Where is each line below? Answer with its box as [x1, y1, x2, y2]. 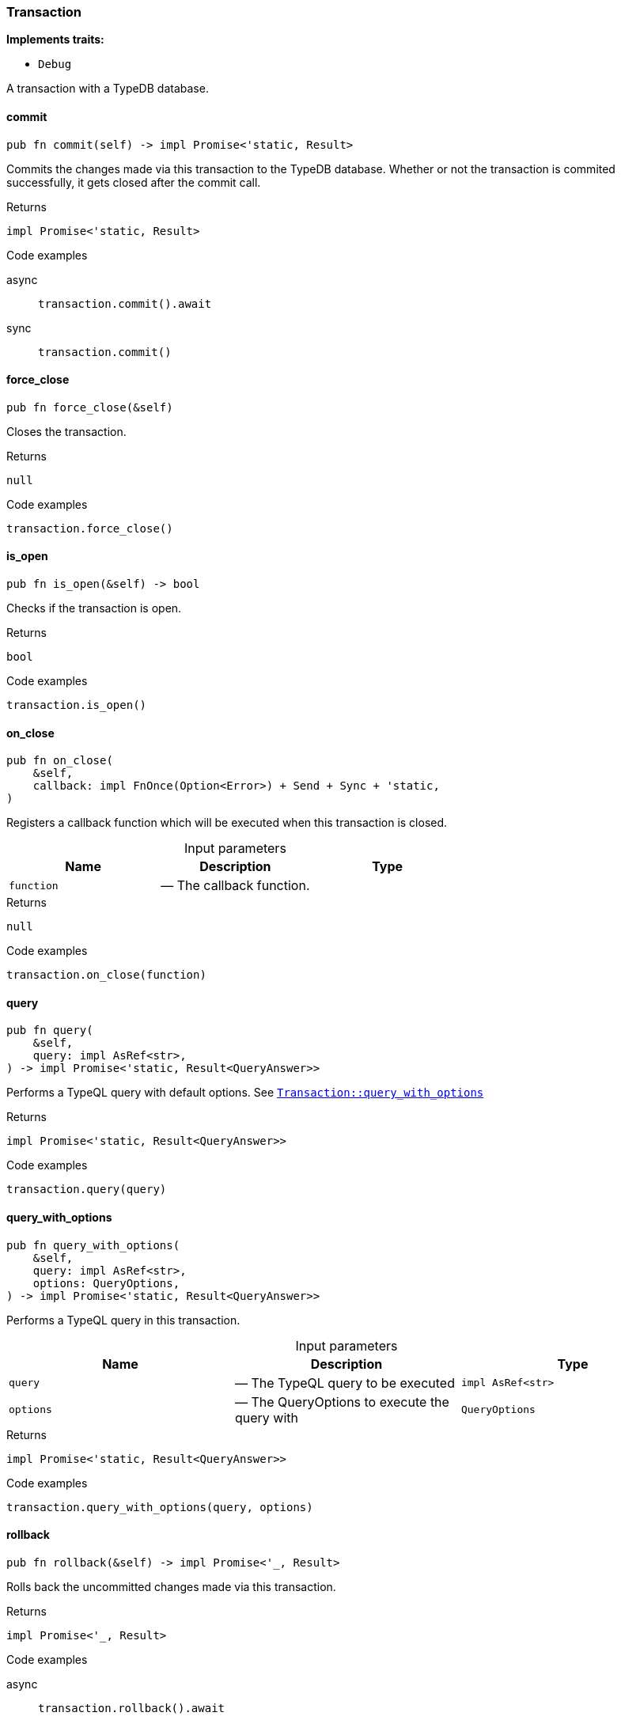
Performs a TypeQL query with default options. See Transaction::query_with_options [6, 1085, 484, 1100]
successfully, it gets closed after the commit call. [6, 175, 261, 189]
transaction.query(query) [6, 1183, 167, 1196]
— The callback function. [161, 877, 310, 894]
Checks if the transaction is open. [6, 601, 182, 616]
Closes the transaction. [6, 424, 127, 438]
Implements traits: [6, 32, 104, 47]
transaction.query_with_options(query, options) [6, 1500, 313, 1514]
